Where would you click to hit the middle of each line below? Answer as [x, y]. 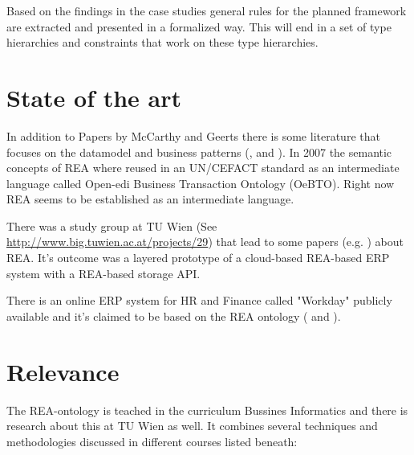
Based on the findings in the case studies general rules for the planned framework [207, 10]
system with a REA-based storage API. [103, 273]
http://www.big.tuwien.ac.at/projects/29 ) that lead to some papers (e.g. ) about [205, 242]
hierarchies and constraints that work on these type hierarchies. [162, 42]
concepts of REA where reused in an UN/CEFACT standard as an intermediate [203, 168]
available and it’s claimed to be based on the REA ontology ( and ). [174, 316]
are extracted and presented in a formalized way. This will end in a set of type [199, 26]
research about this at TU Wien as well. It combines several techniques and [192, 426]
